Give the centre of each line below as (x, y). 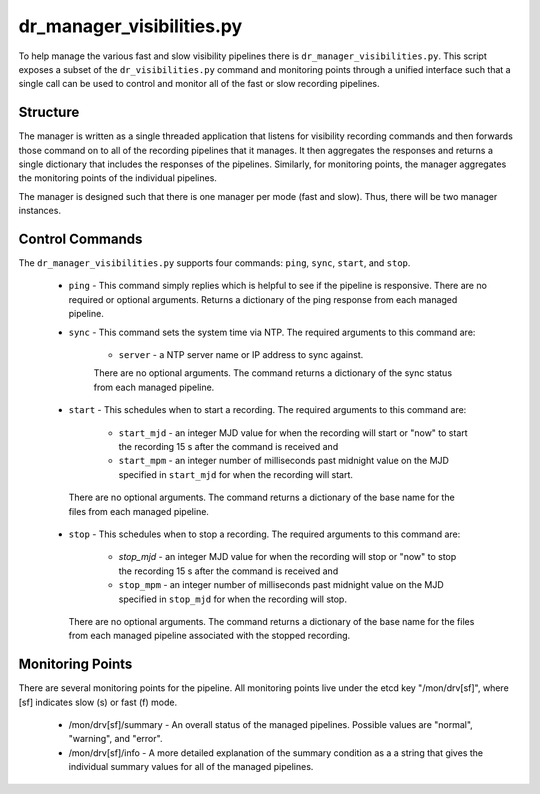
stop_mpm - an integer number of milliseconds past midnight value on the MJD (281, 585)
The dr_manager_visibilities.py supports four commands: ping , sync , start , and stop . (214, 263)
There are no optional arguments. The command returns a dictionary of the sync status (273, 373)
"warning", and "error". (115, 739)
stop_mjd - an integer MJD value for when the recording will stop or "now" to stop (287, 557)
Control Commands (80, 239)
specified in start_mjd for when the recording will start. (236, 474)
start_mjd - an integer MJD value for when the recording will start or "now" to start (293, 432)
